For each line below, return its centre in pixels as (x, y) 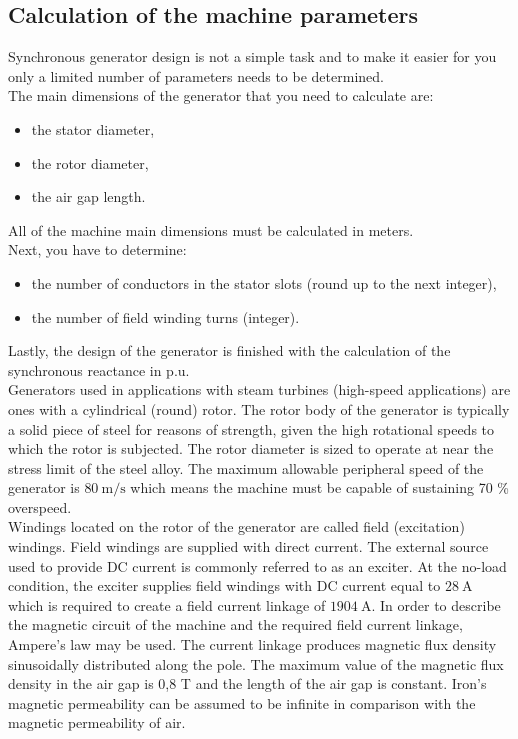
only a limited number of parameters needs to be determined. (196, 75)
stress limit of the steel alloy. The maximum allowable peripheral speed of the (246, 467)
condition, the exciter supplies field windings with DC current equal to (224, 585)
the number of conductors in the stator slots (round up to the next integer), (264, 282)
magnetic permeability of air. (97, 722)
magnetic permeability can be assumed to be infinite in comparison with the (242, 702)
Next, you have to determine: (97, 249)
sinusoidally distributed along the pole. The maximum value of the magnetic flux (256, 663)
